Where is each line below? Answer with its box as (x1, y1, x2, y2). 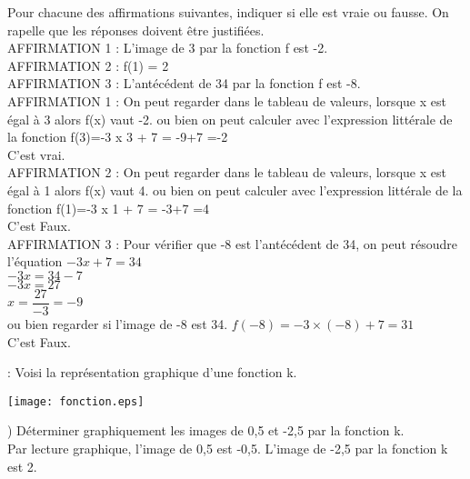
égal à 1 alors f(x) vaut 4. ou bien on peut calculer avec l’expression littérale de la (7, 180, 463, 199)
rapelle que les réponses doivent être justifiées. (7, 20, 265, 39)
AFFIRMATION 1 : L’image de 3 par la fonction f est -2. (7, 38, 328, 57)
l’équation (7, 252, 63, 271)
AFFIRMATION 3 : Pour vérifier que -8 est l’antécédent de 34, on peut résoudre (7, 234, 457, 253)
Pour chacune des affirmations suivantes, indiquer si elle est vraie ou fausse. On (7, 3, 449, 21)
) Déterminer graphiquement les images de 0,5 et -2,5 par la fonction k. (7, 421, 405, 440)
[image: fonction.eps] (7, 394, 145, 408)
